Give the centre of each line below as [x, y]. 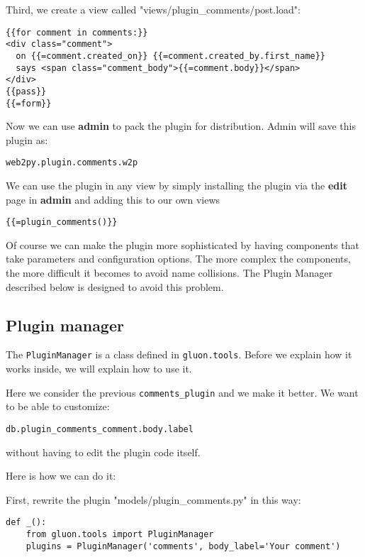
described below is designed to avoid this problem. [115, 286]
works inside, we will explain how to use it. [99, 369]
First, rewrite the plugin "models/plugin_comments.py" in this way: [153, 499]
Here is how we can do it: [61, 476]
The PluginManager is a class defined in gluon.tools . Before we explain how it [179, 354]
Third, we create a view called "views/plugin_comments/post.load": [153, 9]
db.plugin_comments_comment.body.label [100, 429]
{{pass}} [26, 91]
